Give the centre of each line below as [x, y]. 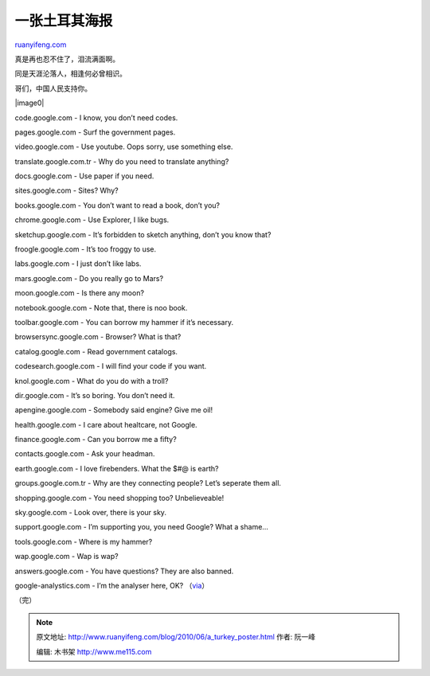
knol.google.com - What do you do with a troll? [92, 381]
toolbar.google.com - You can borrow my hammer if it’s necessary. [124, 322]
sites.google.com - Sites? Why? [66, 190]
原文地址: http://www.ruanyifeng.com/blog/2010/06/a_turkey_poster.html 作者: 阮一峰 [176, 637]
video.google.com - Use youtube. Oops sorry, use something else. [124, 147]
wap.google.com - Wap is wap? [66, 557]
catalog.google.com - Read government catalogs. [96, 351]
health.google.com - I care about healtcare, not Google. [106, 424]
